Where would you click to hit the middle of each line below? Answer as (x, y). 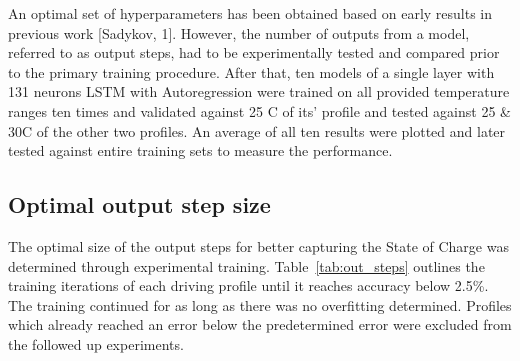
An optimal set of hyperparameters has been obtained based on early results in (250, 13)
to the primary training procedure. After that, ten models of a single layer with (251, 71)
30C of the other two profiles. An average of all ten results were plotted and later (257, 130)
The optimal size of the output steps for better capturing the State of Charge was (258, 245)
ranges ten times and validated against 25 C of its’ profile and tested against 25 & (259, 110)
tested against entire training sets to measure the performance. (200, 150)
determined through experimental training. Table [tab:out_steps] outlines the (246, 265)
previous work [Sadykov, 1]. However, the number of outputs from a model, (239, 32)
